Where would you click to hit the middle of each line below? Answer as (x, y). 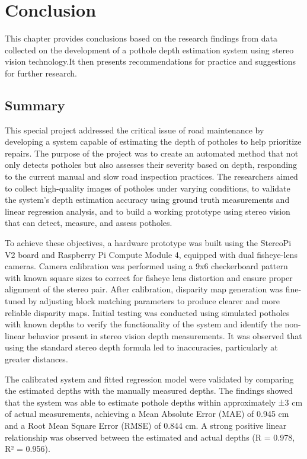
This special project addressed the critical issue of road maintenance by (135, 130)
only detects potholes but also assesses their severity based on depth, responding (151, 165)
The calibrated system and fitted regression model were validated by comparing (149, 379)
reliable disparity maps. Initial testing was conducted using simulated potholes (147, 312)
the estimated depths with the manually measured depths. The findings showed (149, 391)
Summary (35, 105)
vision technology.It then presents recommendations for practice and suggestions (151, 61)
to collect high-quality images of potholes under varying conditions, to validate (148, 188)
